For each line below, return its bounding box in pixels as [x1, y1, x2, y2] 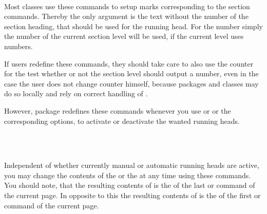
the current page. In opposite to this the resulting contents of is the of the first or [4, 190, 261, 201]
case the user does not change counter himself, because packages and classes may [4, 78, 259, 89]
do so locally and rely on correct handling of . [4, 88, 148, 99]
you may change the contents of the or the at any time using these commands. [4, 169, 251, 180]
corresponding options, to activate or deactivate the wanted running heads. [4, 115, 240, 126]
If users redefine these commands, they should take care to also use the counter [4, 58, 254, 69]
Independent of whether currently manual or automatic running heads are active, [4, 160, 259, 170]
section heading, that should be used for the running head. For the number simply [4, 20, 263, 31]
